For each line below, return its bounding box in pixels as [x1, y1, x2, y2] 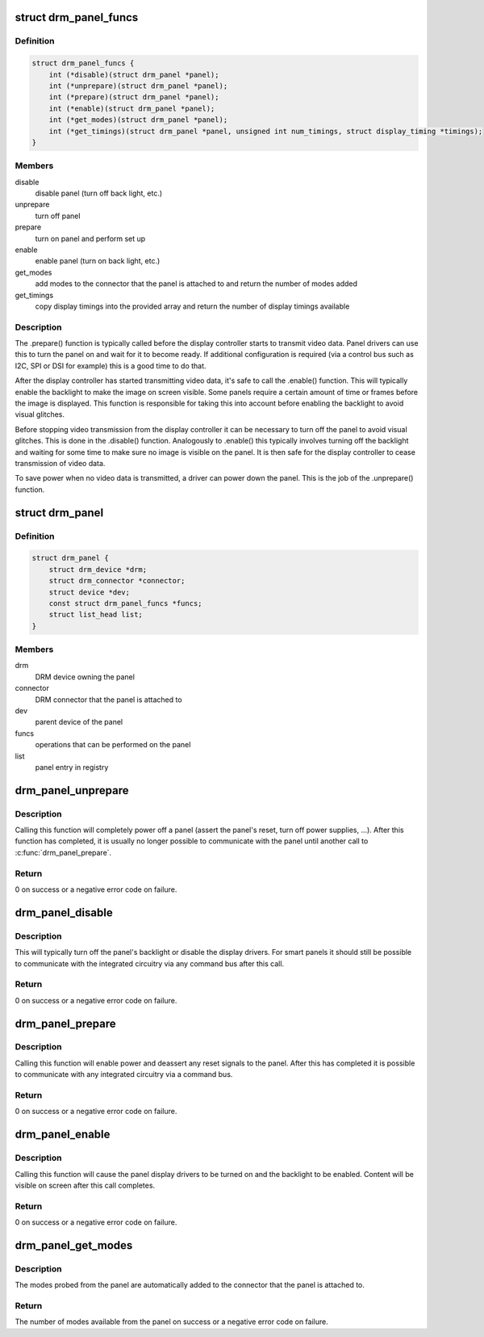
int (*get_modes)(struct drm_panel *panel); [48, 116, 228, 124]
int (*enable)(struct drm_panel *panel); [48, 103, 215, 113]
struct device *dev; [48, 587, 131, 597]
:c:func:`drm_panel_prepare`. [15, 847, 112, 857]
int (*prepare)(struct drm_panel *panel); [48, 93, 219, 102]
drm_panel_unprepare [15, 784, 129, 797]
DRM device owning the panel [35, 671, 135, 682]
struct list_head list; [48, 610, 143, 620]
